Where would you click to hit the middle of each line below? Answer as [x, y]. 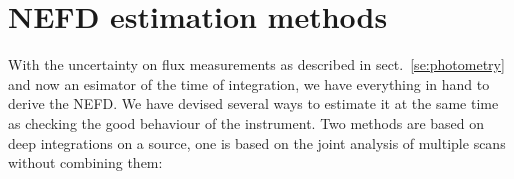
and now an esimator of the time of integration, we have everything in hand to [249, 83]
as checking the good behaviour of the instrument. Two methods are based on [246, 122]
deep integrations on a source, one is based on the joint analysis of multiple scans [257, 142]
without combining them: [85, 162]
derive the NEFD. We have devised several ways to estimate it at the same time [253, 103]
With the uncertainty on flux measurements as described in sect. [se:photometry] [256, 64]
